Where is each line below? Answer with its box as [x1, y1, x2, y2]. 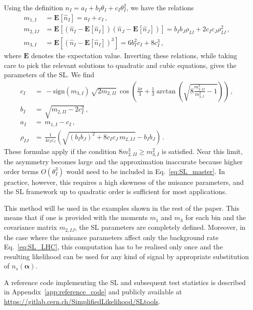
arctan [156, 88, 176, 95]
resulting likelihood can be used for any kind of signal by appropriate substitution [4, 251, 249, 261]
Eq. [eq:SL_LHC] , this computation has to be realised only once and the [4, 242, 223, 252]
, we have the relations [126, 2, 194, 12]
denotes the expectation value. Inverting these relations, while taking [31, 50, 237, 61]
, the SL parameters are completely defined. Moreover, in [75, 222, 246, 232]
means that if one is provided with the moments [4, 212, 148, 222]
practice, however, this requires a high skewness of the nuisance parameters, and [4, 177, 244, 187]
